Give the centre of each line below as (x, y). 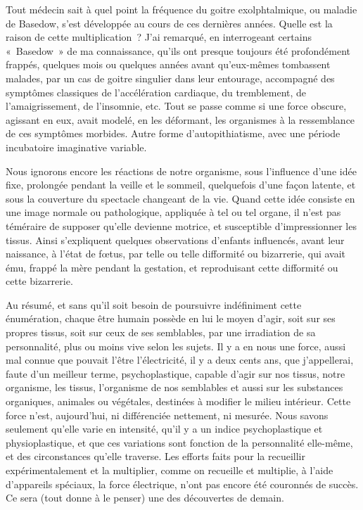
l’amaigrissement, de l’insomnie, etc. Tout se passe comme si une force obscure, (176, 106)
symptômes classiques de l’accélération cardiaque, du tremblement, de (156, 92)
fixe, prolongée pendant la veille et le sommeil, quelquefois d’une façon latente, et (181, 185)
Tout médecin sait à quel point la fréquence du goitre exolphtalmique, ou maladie (181, 9)
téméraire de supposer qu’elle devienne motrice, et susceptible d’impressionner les (181, 225)
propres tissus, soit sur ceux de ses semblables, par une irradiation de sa (161, 332)
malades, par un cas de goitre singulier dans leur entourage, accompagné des (170, 78)
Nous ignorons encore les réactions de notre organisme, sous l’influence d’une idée (181, 171)
